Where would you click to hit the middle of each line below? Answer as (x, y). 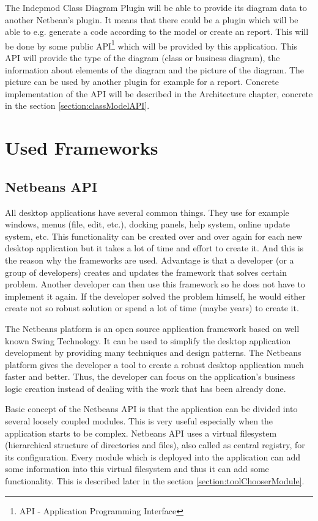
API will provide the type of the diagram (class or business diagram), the (142, 58)
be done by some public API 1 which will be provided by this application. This (151, 45)
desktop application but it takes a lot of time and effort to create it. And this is (154, 248)
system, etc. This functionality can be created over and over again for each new (154, 236)
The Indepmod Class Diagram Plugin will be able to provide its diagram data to (156, 7)
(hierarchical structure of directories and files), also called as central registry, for (155, 445)
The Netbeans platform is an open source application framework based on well (152, 328)
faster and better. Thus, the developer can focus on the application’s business (150, 376)
